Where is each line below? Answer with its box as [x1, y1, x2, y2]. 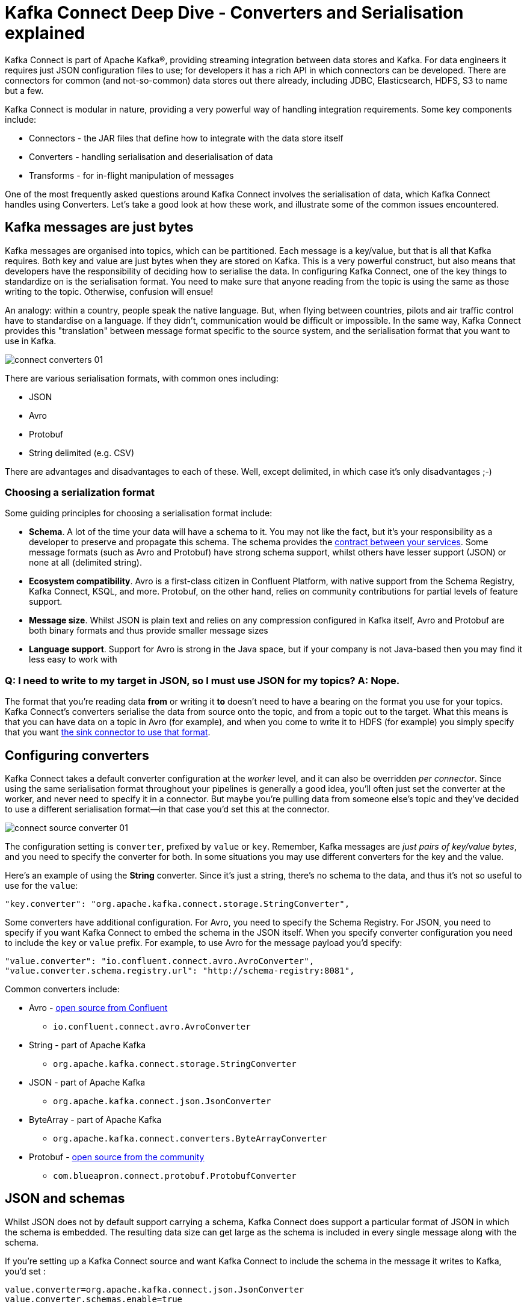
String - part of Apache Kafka [29, 1039, 146, 1050]
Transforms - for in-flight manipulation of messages [29, 170, 234, 181]
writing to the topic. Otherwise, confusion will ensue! [5, 286, 214, 297]
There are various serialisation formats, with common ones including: [5, 372, 279, 383]
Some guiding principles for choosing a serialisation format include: [5, 508, 273, 519]
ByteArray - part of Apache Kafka [29, 1114, 162, 1125]
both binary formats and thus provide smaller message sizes [29, 625, 268, 636]
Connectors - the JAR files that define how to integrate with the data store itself [29, 132, 344, 143]
